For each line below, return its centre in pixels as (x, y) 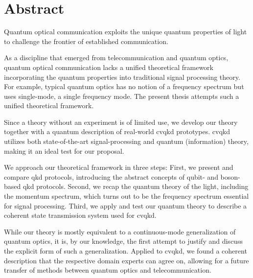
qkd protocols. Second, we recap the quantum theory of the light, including (136, 186)
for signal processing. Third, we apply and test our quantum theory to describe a (126, 205)
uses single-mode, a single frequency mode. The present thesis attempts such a (122, 96)
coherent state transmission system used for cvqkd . (80, 215)
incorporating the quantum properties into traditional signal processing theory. (122, 77)
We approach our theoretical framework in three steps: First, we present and (119, 167)
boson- (230, 176)
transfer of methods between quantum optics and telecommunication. (108, 270)
